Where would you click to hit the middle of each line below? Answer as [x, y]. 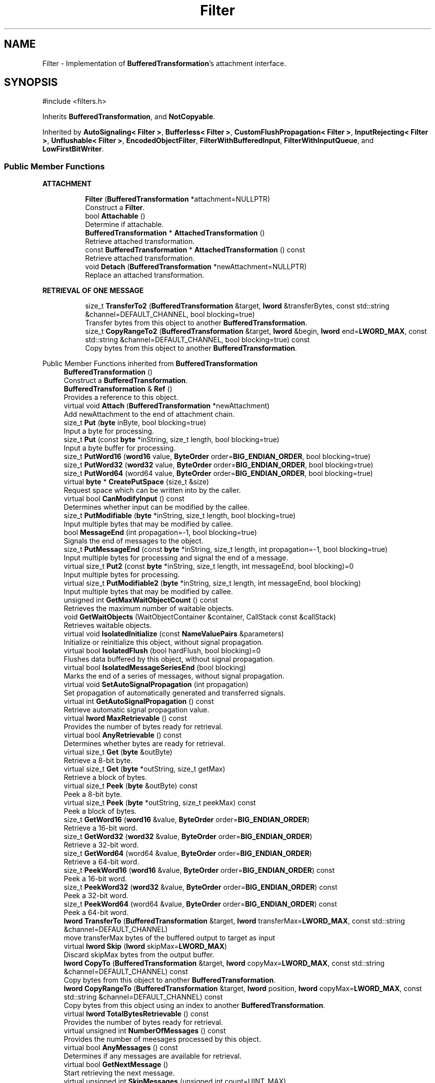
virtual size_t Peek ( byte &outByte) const [131, 786]
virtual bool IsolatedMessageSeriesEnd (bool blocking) [155, 668]
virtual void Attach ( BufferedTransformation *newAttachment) [167, 406]
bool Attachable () [115, 216]
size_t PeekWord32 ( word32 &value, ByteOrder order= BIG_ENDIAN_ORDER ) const [201, 887]
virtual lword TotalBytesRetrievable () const [136, 1014]
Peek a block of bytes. [100, 811]
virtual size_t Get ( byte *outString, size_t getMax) [145, 769]
